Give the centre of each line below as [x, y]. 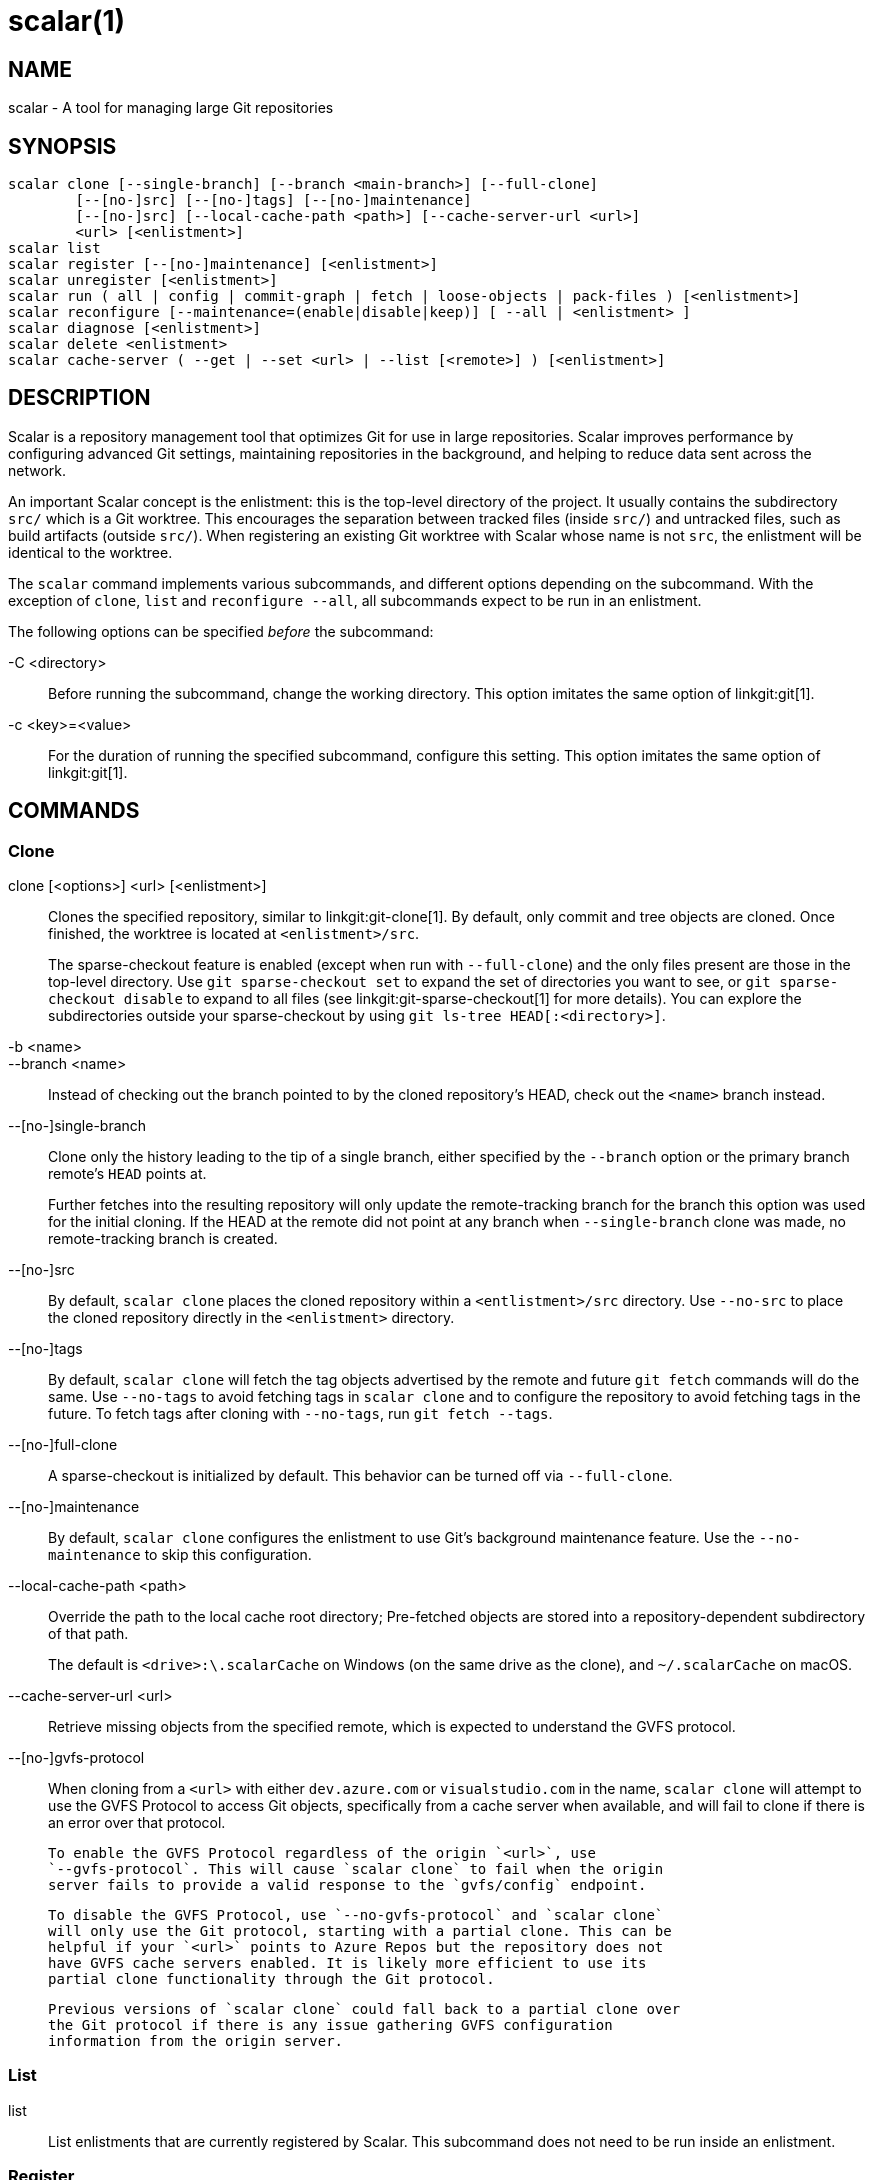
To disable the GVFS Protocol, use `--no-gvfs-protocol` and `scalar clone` [356, 1915]
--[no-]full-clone [63, 1445]
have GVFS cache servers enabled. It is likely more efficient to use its [347, 1963]
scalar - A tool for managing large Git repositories [171, 108]
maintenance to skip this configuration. [180, 1555]
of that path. [88, 1634]
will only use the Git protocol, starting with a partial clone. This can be [360, 1931]
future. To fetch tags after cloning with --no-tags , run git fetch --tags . [300, 1414]
